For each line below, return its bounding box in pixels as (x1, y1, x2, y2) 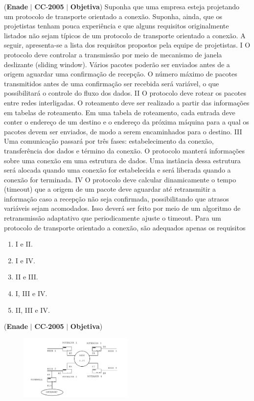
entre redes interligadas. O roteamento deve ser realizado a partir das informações (4, 97, 250, 107)
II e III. (15, 272, 38, 282)
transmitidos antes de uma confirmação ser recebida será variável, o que (4, 78, 219, 88)
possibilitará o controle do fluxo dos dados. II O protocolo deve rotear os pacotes (4, 88, 246, 98)
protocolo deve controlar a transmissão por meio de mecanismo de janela (4, 49, 222, 59)
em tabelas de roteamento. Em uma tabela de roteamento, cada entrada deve (4, 107, 235, 117)
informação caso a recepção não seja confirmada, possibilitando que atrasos (4, 193, 229, 203)
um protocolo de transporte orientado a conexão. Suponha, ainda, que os (4, 11, 223, 21)
